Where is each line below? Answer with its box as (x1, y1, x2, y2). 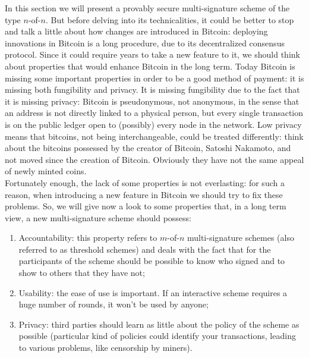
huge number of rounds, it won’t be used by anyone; (18, 298, 209, 310)
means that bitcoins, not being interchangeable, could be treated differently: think (5, 130, 304, 142)
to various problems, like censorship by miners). (18, 341, 193, 354)
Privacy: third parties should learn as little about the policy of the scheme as (18, 318, 299, 330)
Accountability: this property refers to (18, 231, 157, 244)
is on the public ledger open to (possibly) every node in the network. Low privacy (5, 118, 302, 130)
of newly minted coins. (5, 165, 87, 177)
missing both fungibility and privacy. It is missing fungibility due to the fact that (5, 83, 300, 96)
